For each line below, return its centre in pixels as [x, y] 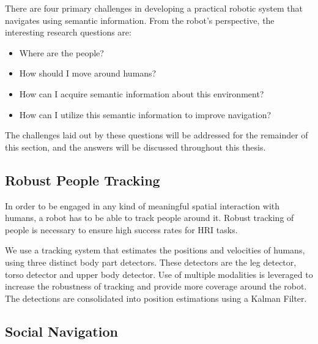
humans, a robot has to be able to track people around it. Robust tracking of [150, 218]
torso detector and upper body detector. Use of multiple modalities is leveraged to [159, 274]
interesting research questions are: [68, 32]
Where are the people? [61, 52]
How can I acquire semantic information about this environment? [142, 93]
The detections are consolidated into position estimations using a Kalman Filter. [156, 298]
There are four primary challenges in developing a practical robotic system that [154, 8]
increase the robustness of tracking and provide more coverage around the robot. [156, 286]
